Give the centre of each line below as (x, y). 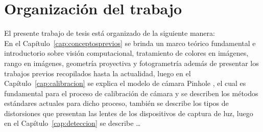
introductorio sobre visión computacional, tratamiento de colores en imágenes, (126, 53)
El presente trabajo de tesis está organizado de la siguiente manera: (110, 33)
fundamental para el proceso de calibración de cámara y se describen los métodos (131, 93)
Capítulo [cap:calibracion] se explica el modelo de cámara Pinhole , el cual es (125, 83)
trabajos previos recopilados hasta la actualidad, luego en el (98, 73)
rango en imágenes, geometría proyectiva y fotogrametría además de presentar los (131, 63)
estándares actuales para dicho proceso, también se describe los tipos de (116, 103)
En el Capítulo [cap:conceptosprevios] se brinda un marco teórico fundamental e (130, 43)
